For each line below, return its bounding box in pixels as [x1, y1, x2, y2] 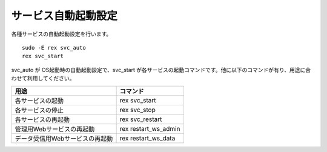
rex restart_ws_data [119, 134, 176, 142]
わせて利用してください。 [11, 74, 75, 82]
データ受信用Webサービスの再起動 [15, 134, 113, 142]
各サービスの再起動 [15, 115, 70, 124]
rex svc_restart [119, 115, 162, 124]
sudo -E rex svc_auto [22, 44, 86, 51]
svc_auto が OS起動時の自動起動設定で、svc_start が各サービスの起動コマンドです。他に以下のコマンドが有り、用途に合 [11, 66, 311, 73]
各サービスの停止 [15, 106, 64, 114]
